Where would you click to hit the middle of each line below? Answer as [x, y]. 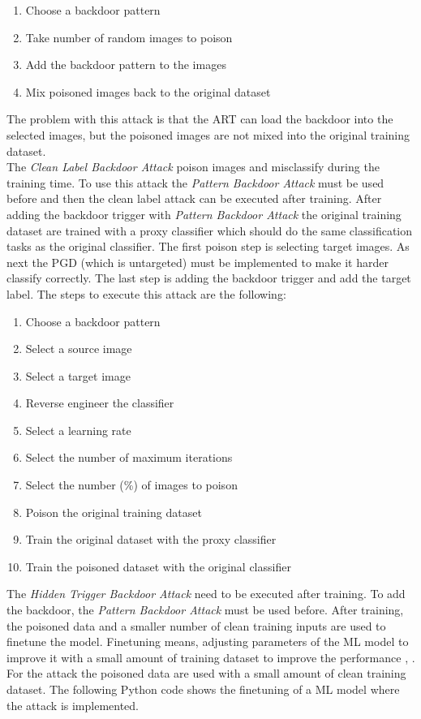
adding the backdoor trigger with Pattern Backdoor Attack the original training [204, 214]
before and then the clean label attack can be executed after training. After [194, 198]
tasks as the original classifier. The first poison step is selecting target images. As [208, 246]
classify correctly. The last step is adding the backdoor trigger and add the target [209, 278]
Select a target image [78, 375]
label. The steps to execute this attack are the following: [146, 293]
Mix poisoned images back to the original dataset [148, 91]
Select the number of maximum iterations [129, 457]
